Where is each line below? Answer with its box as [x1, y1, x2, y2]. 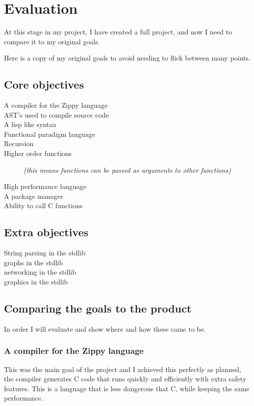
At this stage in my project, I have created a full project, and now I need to [4, 27, 232, 37]
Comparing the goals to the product [4, 301, 192, 316]
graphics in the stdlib [4, 277, 68, 287]
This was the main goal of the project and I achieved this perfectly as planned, [4, 364, 241, 374]
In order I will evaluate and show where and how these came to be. [4, 323, 206, 334]
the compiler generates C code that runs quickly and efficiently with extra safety [4, 374, 247, 384]
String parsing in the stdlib [4, 248, 85, 258]
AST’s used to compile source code [4, 109, 109, 120]
